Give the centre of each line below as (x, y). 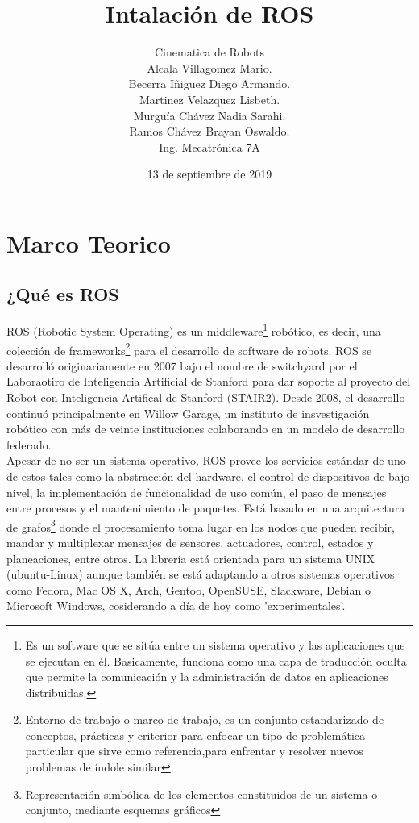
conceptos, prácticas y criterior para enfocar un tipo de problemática (195, 735)
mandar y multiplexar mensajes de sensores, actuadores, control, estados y (190, 542)
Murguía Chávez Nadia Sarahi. (209, 115)
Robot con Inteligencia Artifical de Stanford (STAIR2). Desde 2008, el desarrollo (206, 397)
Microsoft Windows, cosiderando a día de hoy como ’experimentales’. (176, 606)
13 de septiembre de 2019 (209, 174)
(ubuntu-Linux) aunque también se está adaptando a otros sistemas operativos (201, 574)
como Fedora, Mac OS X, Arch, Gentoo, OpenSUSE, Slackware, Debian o (189, 589)
